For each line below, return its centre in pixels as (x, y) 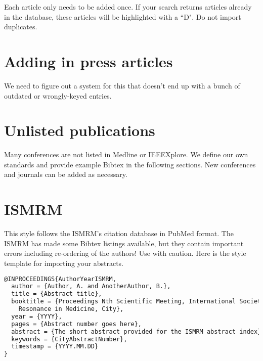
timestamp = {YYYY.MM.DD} (55, 347)
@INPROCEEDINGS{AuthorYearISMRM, (60, 279)
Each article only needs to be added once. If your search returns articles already (128, 7)
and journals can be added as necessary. (66, 174)
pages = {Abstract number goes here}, (77, 324)
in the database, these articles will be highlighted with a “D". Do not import (123, 16)
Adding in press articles (89, 61)
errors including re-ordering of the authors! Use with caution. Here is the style (125, 253)
